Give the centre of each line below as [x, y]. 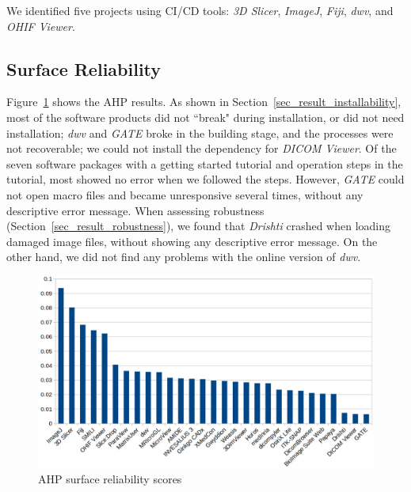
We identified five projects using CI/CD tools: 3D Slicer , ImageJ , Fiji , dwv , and [200, 10]
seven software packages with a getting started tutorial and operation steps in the [205, 163]
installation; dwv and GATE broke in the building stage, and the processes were [200, 132]
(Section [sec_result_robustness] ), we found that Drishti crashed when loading [198, 226]
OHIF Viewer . [41, 26]
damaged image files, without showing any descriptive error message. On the [192, 241]
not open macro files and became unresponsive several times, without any [185, 194]
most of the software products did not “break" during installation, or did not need [205, 117]
